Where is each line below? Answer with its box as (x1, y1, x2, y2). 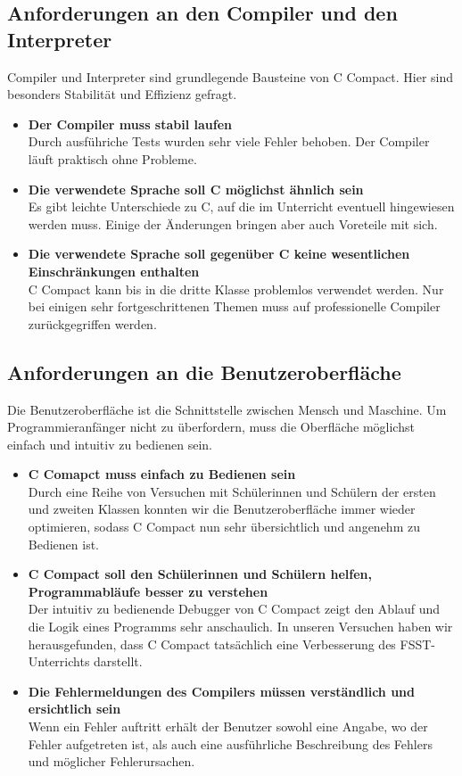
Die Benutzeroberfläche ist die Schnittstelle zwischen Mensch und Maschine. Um (7, 400, 447, 418)
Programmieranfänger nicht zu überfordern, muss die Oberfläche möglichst (7, 417, 415, 436)
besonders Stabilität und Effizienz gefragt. (7, 85, 237, 103)
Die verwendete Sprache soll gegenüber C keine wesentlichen (28, 244, 410, 263)
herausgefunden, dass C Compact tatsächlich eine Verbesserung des (28, 634, 396, 653)
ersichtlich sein (28, 699, 121, 718)
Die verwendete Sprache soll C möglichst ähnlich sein (28, 179, 364, 198)
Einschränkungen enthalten (28, 261, 200, 280)
